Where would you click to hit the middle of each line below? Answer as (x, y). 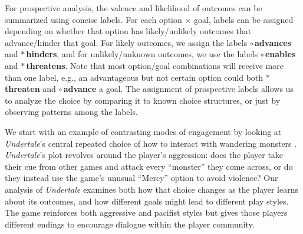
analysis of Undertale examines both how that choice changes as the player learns (151, 189)
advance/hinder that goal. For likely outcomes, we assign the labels (126, 42)
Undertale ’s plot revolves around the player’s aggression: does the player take (144, 155)
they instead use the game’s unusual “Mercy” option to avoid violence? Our (141, 178)
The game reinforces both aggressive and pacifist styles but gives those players (146, 212)
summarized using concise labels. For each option (93, 19)
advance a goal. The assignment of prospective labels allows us (178, 89)
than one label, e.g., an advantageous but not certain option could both (134, 77)
